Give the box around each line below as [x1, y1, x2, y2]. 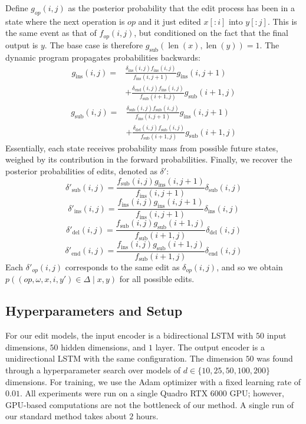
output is [5, 38, 38, 51]
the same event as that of [5, 26, 97, 39]
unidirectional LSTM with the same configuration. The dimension [5, 352, 243, 365]
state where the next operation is [5, 15, 125, 27]
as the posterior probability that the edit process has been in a [68, 2, 295, 14]
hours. [136, 410, 159, 422]
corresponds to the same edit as [65, 260, 180, 273]
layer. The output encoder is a [155, 340, 265, 353]
